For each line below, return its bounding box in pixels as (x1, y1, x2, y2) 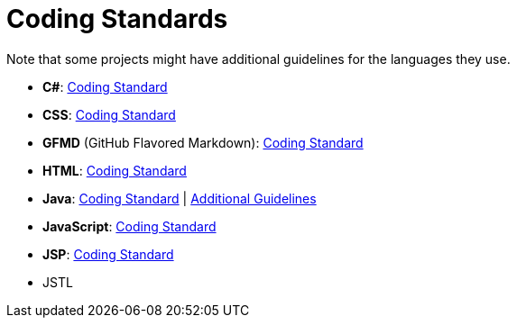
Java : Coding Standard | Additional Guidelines (42, 190, 317, 206)
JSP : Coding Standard (42, 246, 174, 262)
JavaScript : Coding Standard (42, 218, 217, 234)
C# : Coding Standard (42, 78, 168, 95)
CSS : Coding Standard (42, 106, 176, 122)
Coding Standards (6, 4, 228, 34)
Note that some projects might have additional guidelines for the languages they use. (6, 50, 511, 67)
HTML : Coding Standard (42, 162, 187, 178)
